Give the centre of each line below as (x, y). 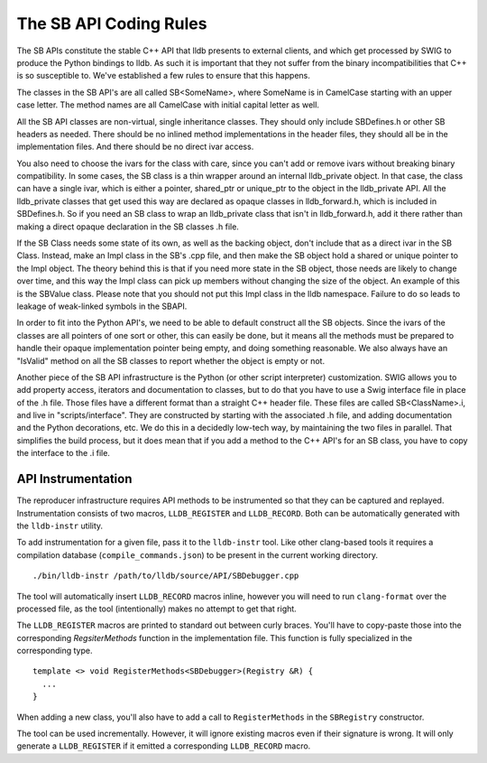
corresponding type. (55, 651)
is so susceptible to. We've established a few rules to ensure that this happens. (164, 76)
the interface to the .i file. (63, 453)
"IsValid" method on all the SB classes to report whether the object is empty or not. (170, 360)
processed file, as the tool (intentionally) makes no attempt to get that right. (156, 609)
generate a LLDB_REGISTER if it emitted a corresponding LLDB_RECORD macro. (164, 746)
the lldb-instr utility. (60, 526)
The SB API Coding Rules (112, 23)
